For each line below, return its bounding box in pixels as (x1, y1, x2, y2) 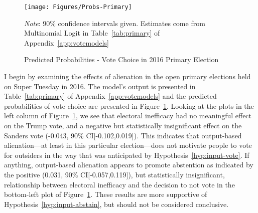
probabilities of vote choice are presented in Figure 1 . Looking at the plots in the (4, 100, 254, 111)
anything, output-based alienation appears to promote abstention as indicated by (4, 159, 253, 170)
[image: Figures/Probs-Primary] (24, 4, 132, 11)
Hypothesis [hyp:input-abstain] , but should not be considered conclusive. (4, 198, 229, 209)
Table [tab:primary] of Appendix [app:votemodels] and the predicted (4, 91, 217, 101)
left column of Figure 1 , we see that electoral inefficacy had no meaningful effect (4, 110, 252, 121)
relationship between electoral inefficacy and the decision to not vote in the (4, 179, 235, 189)
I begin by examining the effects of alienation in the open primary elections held (4, 71, 251, 82)
